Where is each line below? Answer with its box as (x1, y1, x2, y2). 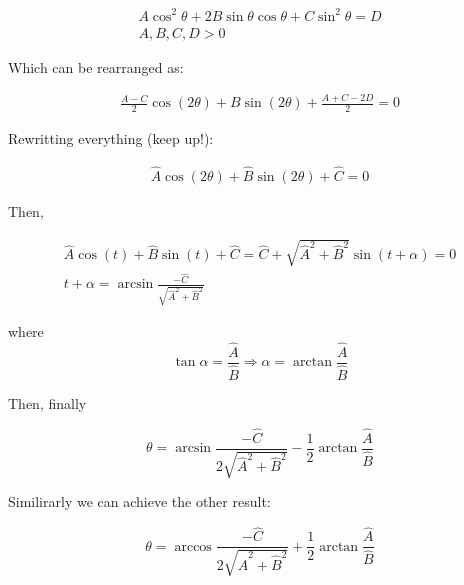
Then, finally (8, 393, 87, 414)
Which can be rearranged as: (8, 56, 184, 77)
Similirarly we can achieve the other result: (8, 491, 271, 512)
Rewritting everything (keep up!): (8, 128, 214, 149)
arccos (174, 539, 212, 554)
